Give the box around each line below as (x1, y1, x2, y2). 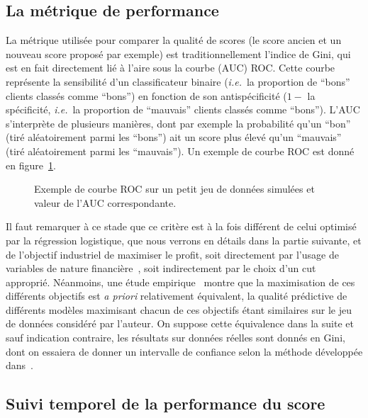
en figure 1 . (6, 157, 56, 172)
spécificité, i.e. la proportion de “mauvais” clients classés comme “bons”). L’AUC (6, 102, 360, 117)
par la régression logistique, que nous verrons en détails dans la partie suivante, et (6, 232, 362, 247)
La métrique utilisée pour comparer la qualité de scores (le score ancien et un (6, 33, 342, 47)
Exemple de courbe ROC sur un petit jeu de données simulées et (34, 181, 315, 196)
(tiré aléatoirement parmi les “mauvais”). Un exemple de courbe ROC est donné (6, 143, 355, 158)
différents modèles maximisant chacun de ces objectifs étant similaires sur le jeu (6, 302, 352, 317)
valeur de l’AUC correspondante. (34, 195, 177, 210)
